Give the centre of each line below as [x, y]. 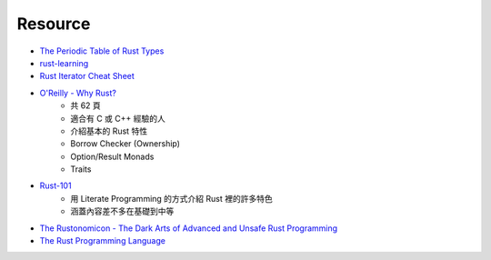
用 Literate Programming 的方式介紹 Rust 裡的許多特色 [171, 198]
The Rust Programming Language [102, 241]
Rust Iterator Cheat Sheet [87, 76]
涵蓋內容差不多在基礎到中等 [122, 211]
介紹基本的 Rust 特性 [109, 131]
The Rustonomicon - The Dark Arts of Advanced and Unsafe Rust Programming [189, 228]
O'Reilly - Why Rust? [78, 93]
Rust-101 [55, 185]
